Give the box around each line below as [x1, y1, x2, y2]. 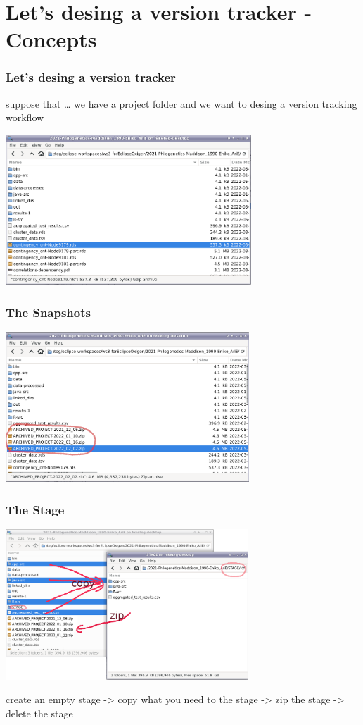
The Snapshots [6, 303, 91, 321]
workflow [6, 110, 44, 125]
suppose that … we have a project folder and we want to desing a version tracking [6, 96, 357, 111]
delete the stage [6, 705, 73, 720]
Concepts [6, 25, 97, 54]
